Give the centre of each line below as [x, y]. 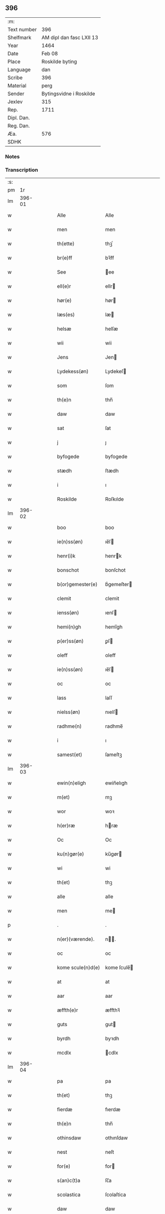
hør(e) [65, 301]
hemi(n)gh [69, 627]
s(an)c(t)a [69, 1180]
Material [17, 85]
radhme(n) [69, 726]
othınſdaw [116, 1138]
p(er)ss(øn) [70, 641]
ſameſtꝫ [113, 755]
